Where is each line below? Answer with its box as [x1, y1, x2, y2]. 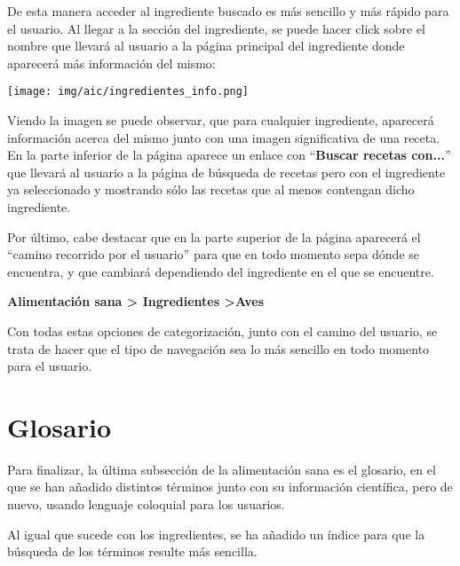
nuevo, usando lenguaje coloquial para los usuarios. [7, 495, 285, 514]
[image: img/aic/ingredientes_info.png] [7, 85, 250, 98]
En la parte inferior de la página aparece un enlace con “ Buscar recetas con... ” [7, 145, 451, 164]
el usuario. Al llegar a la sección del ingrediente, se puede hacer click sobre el [7, 19, 426, 37]
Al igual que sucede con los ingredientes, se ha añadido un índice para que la [7, 524, 425, 543]
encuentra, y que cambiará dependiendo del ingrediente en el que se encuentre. [7, 262, 434, 280]
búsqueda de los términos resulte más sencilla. [7, 542, 258, 561]
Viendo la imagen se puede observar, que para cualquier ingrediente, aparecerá [7, 111, 434, 130]
